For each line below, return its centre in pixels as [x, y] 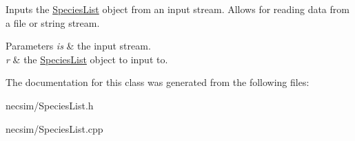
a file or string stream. [53, 22]
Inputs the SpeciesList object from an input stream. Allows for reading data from [177, 9]
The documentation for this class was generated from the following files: [158, 82]
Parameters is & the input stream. [78, 46]
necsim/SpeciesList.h [50, 105]
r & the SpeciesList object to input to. [87, 59]
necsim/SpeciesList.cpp [54, 128]
